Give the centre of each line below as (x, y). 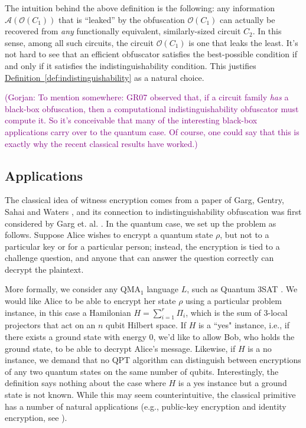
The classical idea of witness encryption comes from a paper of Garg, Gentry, (144, 200)
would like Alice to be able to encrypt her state (90, 301)
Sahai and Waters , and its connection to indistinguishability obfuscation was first (153, 211)
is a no (260, 348)
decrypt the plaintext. (44, 269)
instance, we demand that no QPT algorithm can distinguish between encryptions (153, 360)
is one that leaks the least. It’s (243, 42)
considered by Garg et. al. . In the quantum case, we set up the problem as (141, 223)
